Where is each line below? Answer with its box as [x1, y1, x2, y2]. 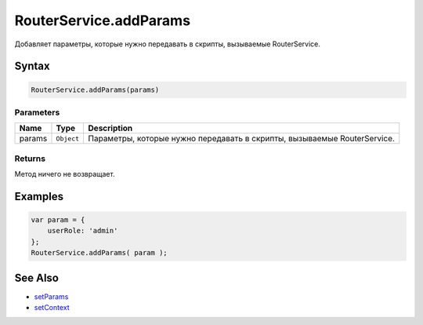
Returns [14, 153, 46, 164]
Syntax [14, 60, 50, 73]
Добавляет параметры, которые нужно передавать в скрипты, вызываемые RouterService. [14, 39, 321, 49]
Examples [14, 189, 64, 203]
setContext [34, 303, 70, 312]
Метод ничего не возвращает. [14, 170, 115, 179]
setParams [34, 291, 69, 301]
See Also [14, 271, 59, 284]
